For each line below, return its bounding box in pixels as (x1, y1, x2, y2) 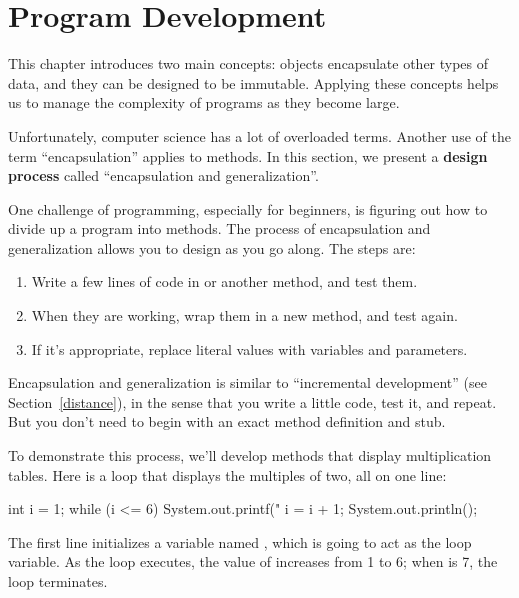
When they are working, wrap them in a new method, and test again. (31, 305, 458, 326)
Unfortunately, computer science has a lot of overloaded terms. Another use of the (8, 125, 511, 146)
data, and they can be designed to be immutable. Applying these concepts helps (8, 72, 499, 93)
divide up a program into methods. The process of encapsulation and (8, 218, 431, 239)
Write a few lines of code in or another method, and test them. (31, 271, 418, 292)
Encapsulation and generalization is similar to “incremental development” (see (8, 372, 487, 393)
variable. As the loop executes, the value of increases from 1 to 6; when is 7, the (8, 551, 498, 572)
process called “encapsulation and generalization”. (8, 165, 319, 186)
